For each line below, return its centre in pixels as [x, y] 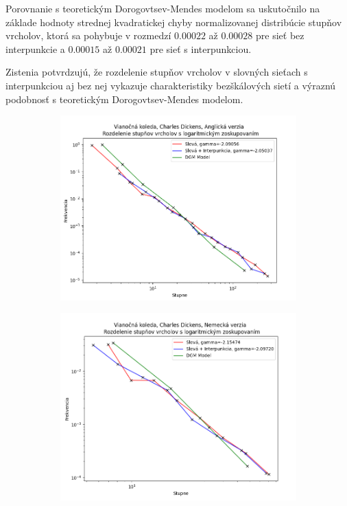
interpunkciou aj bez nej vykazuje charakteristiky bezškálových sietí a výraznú [171, 85]
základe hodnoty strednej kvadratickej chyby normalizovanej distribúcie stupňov [174, 22]
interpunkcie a [35, 48]
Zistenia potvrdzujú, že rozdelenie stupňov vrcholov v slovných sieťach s [157, 72]
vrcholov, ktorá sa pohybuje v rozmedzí [88, 35]
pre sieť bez [280, 35]
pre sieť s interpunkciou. [201, 48]
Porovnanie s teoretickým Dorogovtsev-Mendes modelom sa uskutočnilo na [163, 8]
